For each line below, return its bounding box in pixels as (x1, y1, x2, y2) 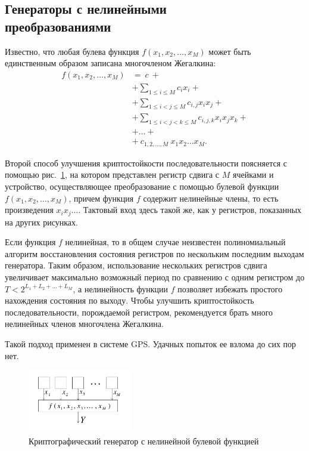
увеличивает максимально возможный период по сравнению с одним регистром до (5, 271, 305, 283)
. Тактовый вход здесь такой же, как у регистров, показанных (78, 203, 302, 216)
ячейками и (232, 168, 274, 181)
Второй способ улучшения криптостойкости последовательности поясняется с (5, 156, 287, 169)
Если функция (5, 236, 56, 248)
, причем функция (68, 191, 134, 204)
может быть (208, 45, 251, 57)
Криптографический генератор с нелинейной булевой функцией (29, 435, 259, 447)
